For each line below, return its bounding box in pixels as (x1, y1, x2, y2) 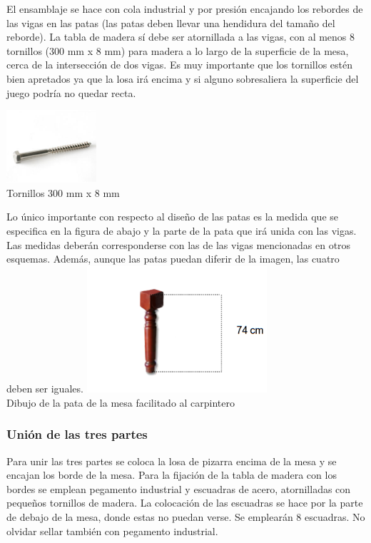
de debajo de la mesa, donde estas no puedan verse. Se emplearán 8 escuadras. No (6, 509, 365, 524)
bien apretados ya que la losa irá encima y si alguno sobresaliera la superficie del (6, 71, 359, 86)
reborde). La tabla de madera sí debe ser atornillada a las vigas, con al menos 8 (6, 29, 355, 44)
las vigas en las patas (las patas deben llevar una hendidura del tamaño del (6, 15, 335, 30)
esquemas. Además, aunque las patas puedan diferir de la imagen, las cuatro (6, 251, 340, 266)
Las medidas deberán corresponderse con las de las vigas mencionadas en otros (6, 237, 351, 252)
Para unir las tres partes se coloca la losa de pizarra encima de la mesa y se (6, 453, 337, 468)
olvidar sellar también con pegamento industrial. (6, 523, 218, 538)
